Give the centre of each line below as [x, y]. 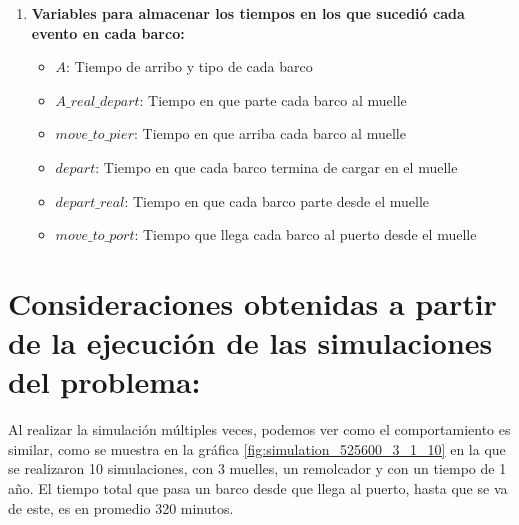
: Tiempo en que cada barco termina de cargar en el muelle [276, 166]
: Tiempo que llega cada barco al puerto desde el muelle [305, 234]
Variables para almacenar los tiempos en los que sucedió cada [248, 13]
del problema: [104, 381]
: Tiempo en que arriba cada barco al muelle [269, 133]
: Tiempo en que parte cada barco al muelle [273, 99]
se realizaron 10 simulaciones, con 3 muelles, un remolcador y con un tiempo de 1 [257, 468]
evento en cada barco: [108, 32]
